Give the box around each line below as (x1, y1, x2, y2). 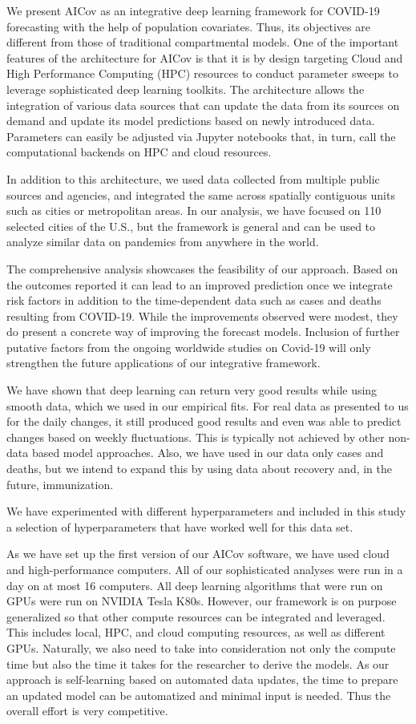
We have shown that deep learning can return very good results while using (6, 382, 378, 398)
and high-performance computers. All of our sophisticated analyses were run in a (6, 561, 403, 577)
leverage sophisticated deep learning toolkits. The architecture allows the (6, 80, 365, 97)
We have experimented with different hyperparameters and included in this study (6, 503, 406, 520)
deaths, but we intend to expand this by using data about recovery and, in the (6, 460, 393, 477)
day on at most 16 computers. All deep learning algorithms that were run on (6, 576, 383, 593)
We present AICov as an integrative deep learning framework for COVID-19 (6, 2, 380, 18)
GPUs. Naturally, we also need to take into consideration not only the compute (6, 639, 396, 656)
